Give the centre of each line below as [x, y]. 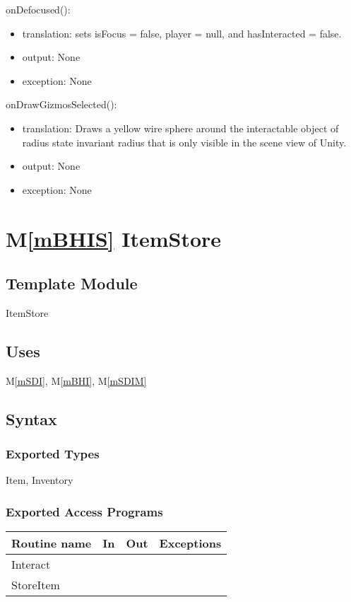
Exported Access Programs [84, 511]
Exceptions [190, 543]
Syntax [31, 418]
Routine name [52, 543]
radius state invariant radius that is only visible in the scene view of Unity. [184, 142]
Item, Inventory [40, 480]
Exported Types [53, 454]
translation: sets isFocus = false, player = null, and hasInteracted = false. [182, 33]
